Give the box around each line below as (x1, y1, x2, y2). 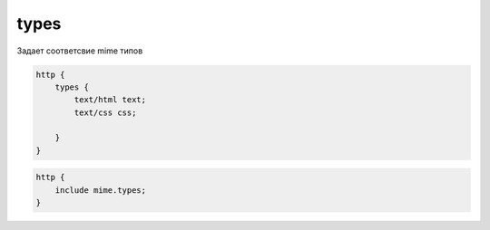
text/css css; (73, 107, 137, 118)
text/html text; (73, 95, 147, 105)
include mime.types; (54, 185, 147, 195)
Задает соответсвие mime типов (16, 45, 143, 56)
